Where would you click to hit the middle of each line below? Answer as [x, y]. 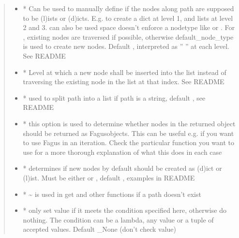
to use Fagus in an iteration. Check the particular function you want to [129, 142]
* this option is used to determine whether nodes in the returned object [129, 123]
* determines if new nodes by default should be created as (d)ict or [122, 168]
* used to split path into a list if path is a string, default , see [114, 97]
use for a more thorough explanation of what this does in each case [122, 152]
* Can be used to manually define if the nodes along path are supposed [128, 8]
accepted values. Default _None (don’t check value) [100, 229]
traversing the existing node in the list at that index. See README [124, 82]
